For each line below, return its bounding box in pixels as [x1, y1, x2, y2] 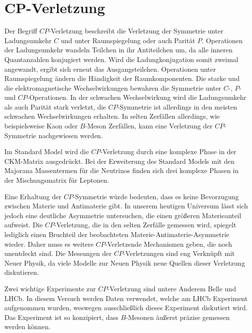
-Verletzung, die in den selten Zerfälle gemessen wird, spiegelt [54, 220, 237, 230]
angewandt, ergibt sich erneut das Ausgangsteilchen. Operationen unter [4, 63, 216, 74]
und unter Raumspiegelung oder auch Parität [60, 35, 195, 45]
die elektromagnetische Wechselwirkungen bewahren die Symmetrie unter [4, 82, 222, 93]
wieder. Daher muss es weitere [4, 238, 94, 249]
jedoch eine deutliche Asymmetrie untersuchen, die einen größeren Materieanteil [4, 210, 241, 220]
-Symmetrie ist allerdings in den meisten [117, 101, 237, 111]
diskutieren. [4, 267, 39, 277]
